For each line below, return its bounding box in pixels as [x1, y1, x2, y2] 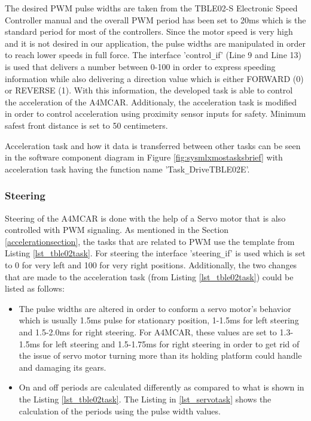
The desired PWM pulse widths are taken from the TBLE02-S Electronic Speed [5, 2, 298, 14]
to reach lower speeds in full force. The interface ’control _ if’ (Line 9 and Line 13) [5, 49, 301, 61]
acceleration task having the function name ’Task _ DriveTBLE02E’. [5, 162, 250, 175]
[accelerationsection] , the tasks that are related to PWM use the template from [5, 235, 295, 247]
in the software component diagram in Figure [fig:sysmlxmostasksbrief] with [5, 151, 283, 163]
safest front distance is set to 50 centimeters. [5, 119, 168, 131]
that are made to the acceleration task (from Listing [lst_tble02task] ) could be [5, 270, 294, 283]
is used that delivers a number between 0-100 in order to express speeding [5, 60, 276, 73]
